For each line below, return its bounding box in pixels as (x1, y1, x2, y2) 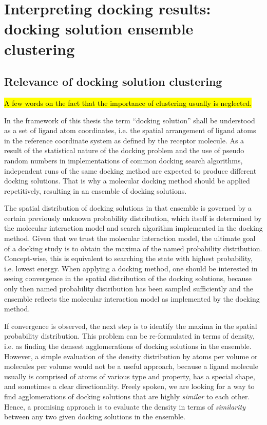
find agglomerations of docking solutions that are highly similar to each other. (4, 391, 250, 401)
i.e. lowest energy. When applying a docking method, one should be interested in (4, 263, 258, 273)
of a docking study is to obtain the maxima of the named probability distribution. (4, 243, 262, 253)
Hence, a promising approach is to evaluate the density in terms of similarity (4, 401, 246, 412)
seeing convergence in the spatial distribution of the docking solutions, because (4, 273, 252, 284)
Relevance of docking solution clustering (4, 73, 222, 89)
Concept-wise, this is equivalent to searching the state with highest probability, (4, 253, 253, 264)
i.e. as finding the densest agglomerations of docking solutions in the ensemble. (4, 341, 252, 352)
